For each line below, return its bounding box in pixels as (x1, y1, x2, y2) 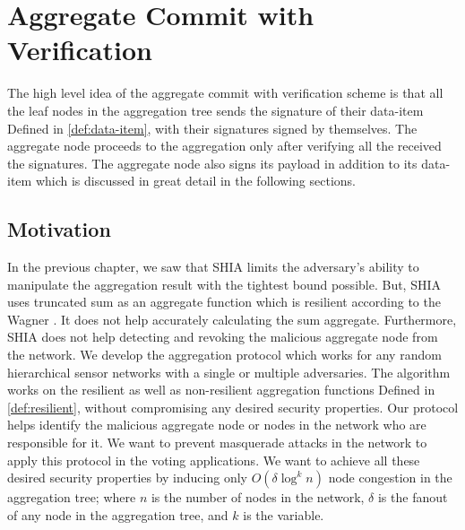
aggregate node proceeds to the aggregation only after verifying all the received (7, 136, 442, 155)
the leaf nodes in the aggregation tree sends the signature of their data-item (7, 100, 424, 119)
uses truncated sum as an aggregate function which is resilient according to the (7, 292, 441, 311)
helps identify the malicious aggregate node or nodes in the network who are (7, 415, 426, 434)
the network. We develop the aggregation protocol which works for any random (7, 345, 442, 364)
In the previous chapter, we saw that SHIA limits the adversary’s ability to (7, 257, 419, 276)
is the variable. (243, 505, 324, 524)
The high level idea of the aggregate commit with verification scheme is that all (7, 83, 443, 102)
